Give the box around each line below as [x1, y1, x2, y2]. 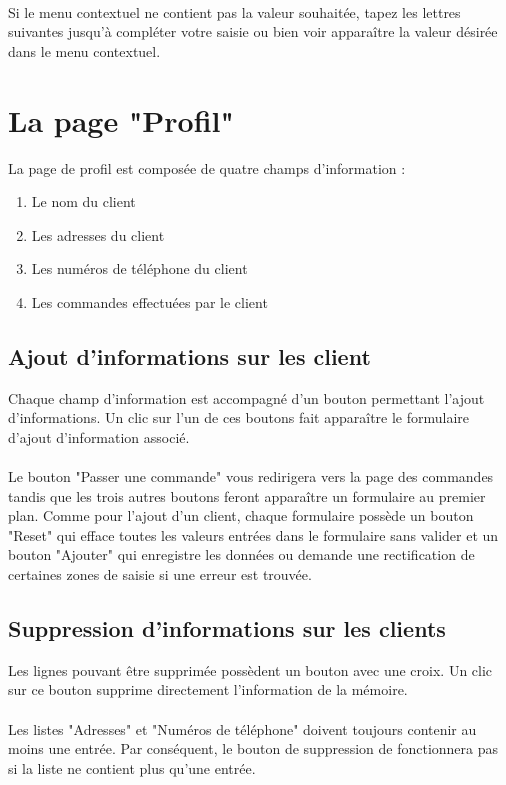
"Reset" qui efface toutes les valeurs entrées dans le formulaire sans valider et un [8, 524, 499, 545]
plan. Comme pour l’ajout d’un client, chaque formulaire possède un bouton [8, 505, 474, 526]
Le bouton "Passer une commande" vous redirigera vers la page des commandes [8, 466, 494, 487]
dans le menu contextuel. [8, 40, 161, 61]
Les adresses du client [31, 224, 165, 245]
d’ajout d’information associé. [8, 426, 190, 447]
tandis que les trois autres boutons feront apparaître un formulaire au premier [8, 485, 486, 506]
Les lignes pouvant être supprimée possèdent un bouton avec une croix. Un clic [8, 659, 493, 680]
